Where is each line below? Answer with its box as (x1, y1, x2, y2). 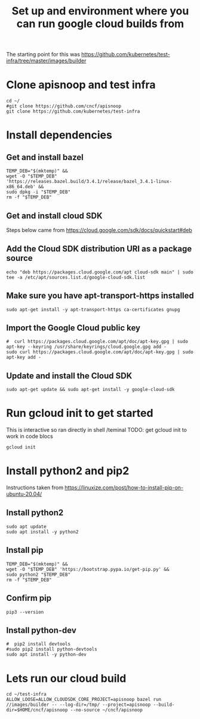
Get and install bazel (6, 152, 84, 163)
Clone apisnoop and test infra (6, 78, 156, 92)
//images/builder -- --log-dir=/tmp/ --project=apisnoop (6, 702, 151, 708)
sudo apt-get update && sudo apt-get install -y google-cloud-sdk (6, 387, 175, 393)
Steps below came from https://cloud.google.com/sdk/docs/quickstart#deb (6, 226, 192, 233)
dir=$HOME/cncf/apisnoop (6, 707, 68, 713)
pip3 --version (6, 609, 44, 615)
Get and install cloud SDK (6, 210, 103, 221)
